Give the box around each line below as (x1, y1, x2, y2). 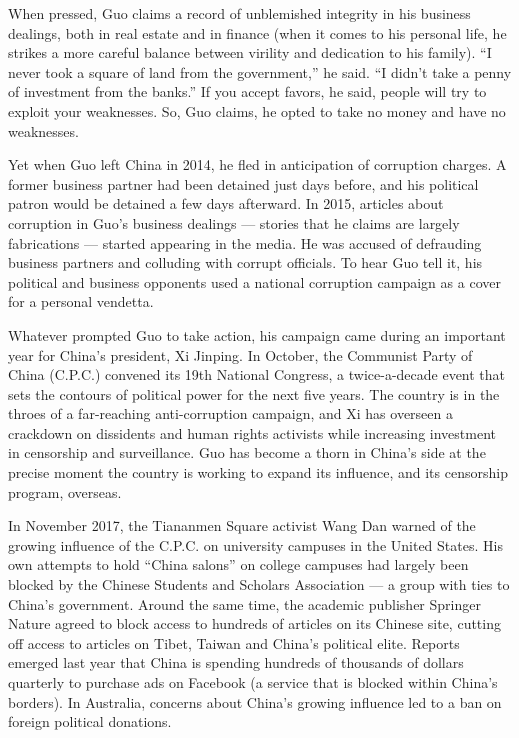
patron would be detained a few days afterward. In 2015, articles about (8, 193, 444, 214)
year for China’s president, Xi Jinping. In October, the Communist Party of (8, 344, 473, 365)
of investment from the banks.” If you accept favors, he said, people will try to (8, 81, 487, 102)
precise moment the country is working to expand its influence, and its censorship (8, 462, 508, 483)
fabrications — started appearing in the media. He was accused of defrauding (8, 232, 482, 253)
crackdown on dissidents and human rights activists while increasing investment (8, 422, 496, 443)
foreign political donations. (8, 711, 172, 732)
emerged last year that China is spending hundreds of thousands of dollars (8, 652, 464, 673)
